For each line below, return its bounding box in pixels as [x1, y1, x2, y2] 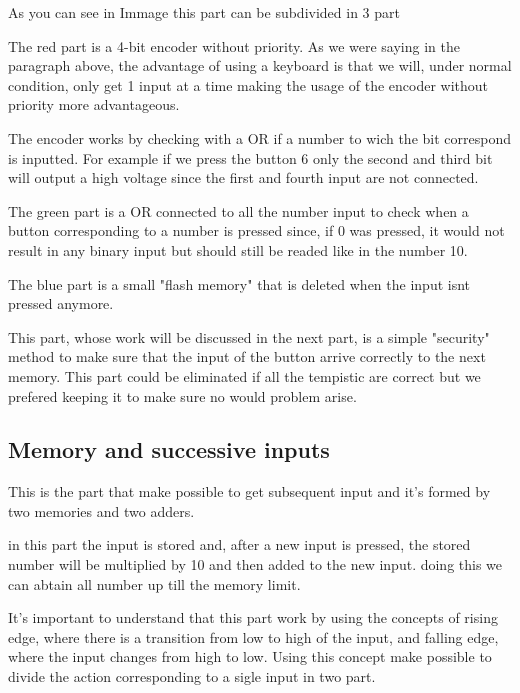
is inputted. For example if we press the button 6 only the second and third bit [8, 147, 493, 168]
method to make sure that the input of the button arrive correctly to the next [8, 346, 486, 367]
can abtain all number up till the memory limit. [8, 573, 301, 594]
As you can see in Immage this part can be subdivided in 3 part [8, 2, 400, 22]
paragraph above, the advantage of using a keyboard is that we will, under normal [8, 55, 512, 76]
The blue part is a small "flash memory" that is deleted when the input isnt [8, 273, 471, 294]
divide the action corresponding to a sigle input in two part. [8, 666, 376, 687]
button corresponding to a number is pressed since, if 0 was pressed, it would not [8, 220, 505, 241]
